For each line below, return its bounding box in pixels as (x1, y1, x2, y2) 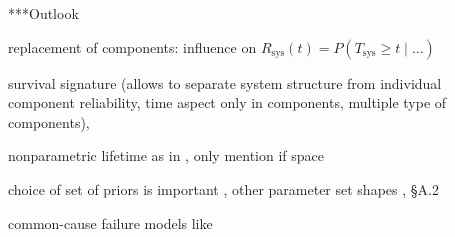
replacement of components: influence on (8, 36, 257, 57)
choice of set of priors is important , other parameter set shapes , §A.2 (8, 178, 439, 199)
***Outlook (8, 3, 79, 23)
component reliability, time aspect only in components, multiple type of (8, 92, 447, 113)
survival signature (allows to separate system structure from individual (8, 72, 442, 93)
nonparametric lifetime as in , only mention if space (8, 145, 325, 166)
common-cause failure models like (8, 212, 213, 233)
